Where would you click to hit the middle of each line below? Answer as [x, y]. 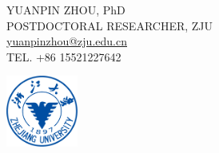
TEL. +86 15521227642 [64, 56]
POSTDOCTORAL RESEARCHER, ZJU [110, 25]
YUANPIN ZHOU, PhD [66, 10]
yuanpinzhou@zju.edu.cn [67, 41]
